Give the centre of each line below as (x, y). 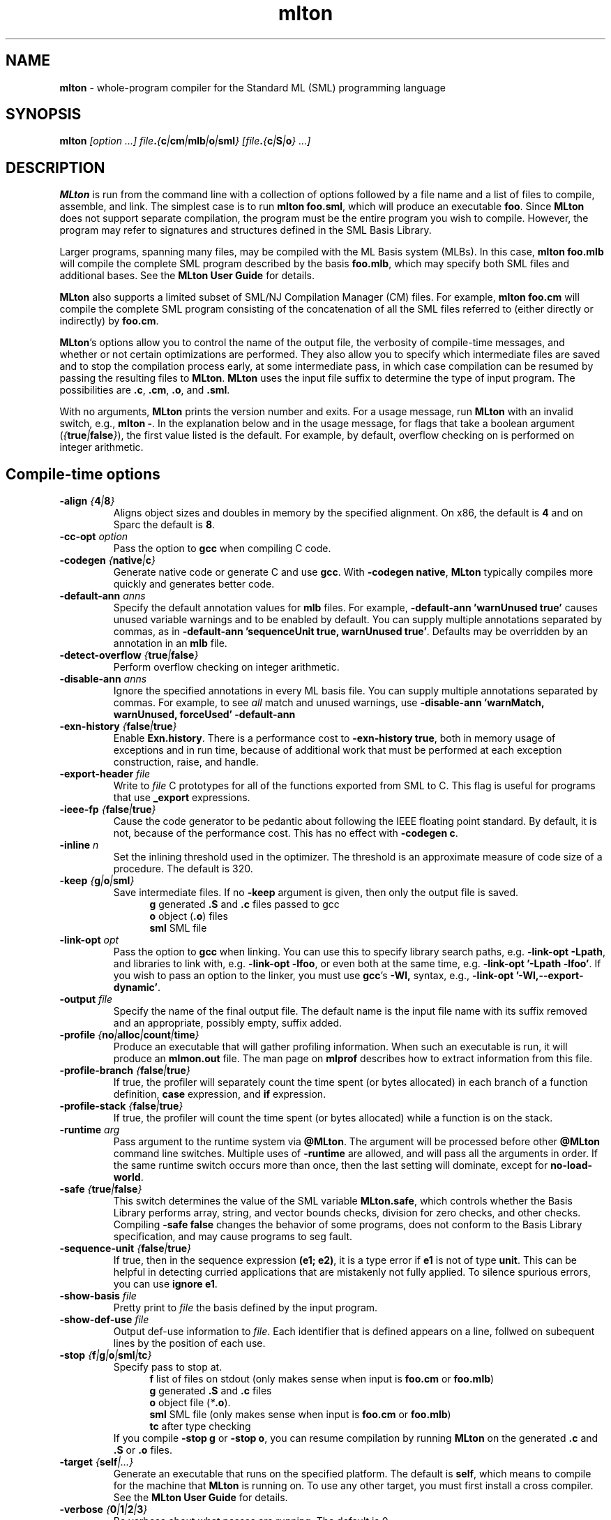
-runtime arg (90, 1130)
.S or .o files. (143, 1450)
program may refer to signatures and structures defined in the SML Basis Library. (246, 230)
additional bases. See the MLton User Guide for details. (187, 276)
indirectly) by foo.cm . (109, 321)
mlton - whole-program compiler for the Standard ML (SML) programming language (252, 87)
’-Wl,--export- (550, 976)
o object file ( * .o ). (190, 1403)
